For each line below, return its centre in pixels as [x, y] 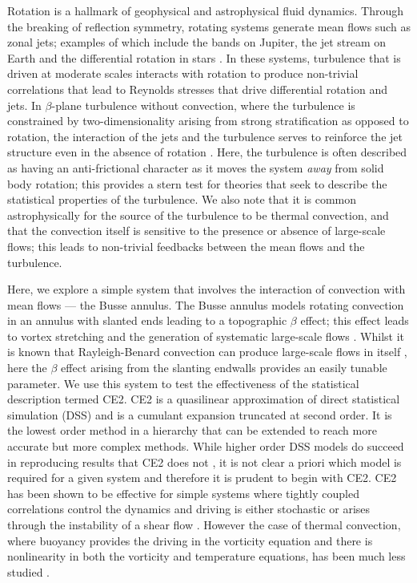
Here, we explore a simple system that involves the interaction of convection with [206, 289]
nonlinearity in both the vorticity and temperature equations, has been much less [206, 556]
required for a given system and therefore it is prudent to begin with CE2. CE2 [202, 478]
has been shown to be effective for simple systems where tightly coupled [183, 493]
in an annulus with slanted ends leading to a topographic [147, 320]
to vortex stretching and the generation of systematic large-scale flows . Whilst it [206, 336]
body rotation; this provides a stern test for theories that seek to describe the [197, 183]
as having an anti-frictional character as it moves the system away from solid [196, 167]
